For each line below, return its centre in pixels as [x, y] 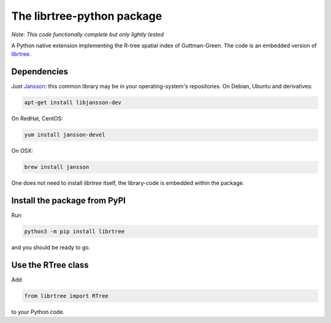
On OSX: [22, 151]
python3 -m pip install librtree [74, 232]
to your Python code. [38, 312]
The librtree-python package [87, 16]
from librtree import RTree [66, 296]
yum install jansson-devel [65, 135]
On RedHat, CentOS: [37, 119]
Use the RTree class [50, 265]
